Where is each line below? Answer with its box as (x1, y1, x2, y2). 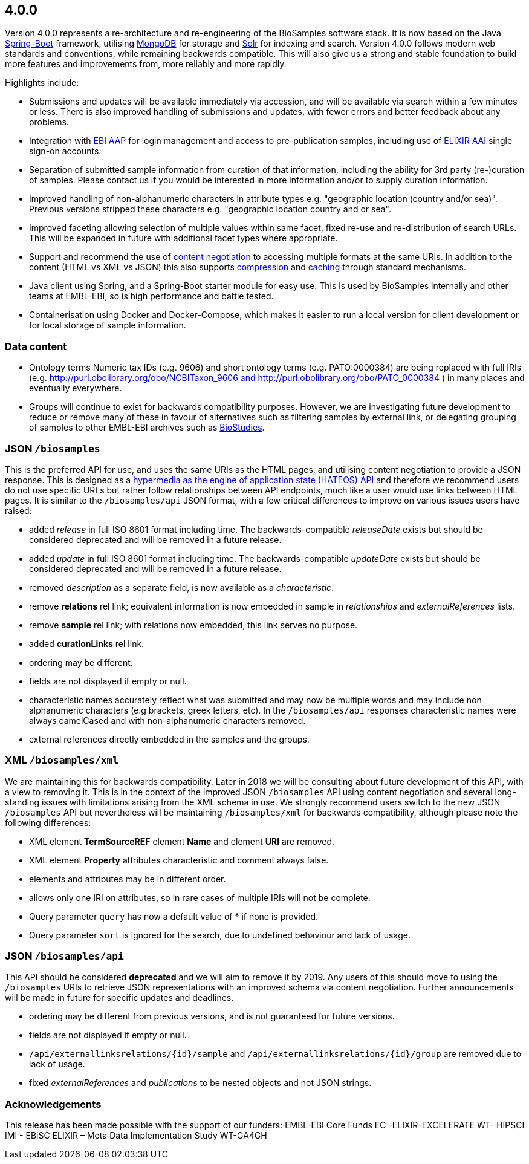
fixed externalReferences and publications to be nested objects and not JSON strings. (29, 1078, 372, 1088)
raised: (5, 505, 32, 516)
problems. (29, 117, 69, 128)
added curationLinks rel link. (29, 638, 144, 649)
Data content (5, 340, 67, 353)
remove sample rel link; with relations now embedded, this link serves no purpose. (29, 619, 358, 630)
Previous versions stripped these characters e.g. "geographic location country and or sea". (29, 204, 391, 215)
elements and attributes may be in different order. (29, 873, 226, 884)
